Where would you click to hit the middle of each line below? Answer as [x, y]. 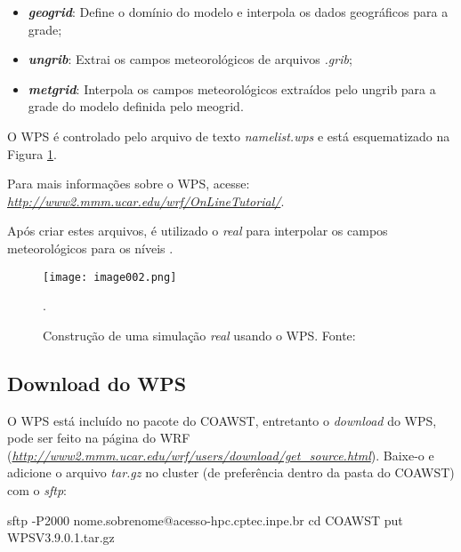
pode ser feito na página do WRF [99, 438]
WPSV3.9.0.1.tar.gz [61, 537]
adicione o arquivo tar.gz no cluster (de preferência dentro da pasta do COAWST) [231, 472]
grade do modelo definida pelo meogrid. [136, 106]
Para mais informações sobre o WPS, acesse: [129, 184]
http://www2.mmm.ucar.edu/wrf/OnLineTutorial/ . [146, 200]
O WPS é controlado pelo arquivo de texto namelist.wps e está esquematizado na [229, 136]
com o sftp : [37, 489]
